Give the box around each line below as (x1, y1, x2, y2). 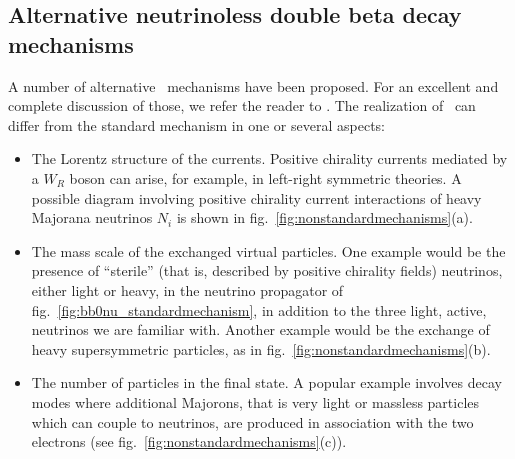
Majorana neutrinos (31, 207, 153, 228)
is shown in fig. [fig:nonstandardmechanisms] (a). (176, 207, 473, 228)
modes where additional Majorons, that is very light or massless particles (31, 391, 480, 412)
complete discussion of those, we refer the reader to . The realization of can (8, 95, 476, 116)
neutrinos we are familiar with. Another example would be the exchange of (31, 319, 490, 340)
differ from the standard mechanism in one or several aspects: (8, 114, 385, 135)
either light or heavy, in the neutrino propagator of (31, 279, 344, 300)
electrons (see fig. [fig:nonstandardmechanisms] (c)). (31, 431, 347, 452)
